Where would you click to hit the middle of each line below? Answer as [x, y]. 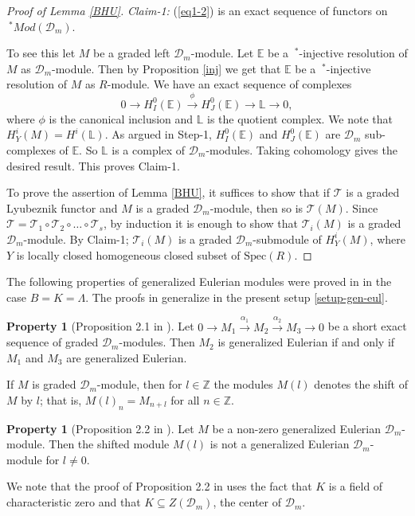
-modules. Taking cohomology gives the [301, 149]
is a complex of [149, 149]
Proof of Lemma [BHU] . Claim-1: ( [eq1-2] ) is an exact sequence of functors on [197, 10]
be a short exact [367, 326]
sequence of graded [53, 342]
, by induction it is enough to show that [200, 223]
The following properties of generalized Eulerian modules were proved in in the [199, 281]
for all [185, 399]
